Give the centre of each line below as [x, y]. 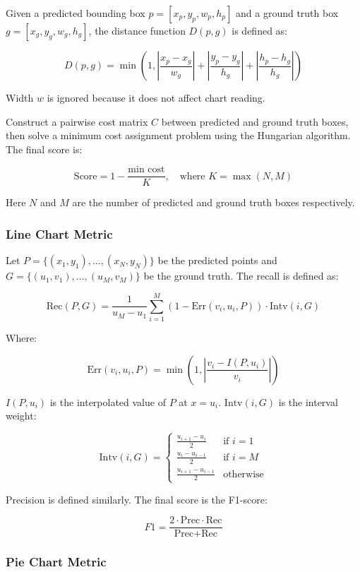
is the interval [308, 401]
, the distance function [137, 30]
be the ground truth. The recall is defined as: [241, 276]
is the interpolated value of [108, 401]
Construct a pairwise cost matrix [77, 121]
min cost [146, 170]
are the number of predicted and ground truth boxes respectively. [214, 202]
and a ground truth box [287, 13]
